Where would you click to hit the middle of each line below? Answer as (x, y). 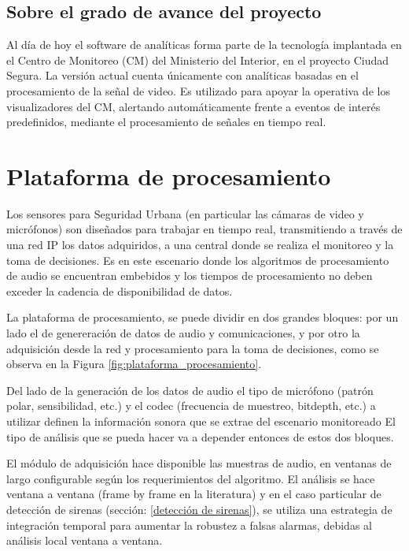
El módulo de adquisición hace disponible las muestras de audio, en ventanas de (199, 463)
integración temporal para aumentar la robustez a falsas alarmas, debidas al (189, 525)
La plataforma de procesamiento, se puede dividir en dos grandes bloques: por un (203, 317)
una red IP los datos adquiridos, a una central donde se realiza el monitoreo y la (200, 245)
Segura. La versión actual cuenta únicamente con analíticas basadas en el (182, 75)
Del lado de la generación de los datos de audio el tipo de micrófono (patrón (190, 390)
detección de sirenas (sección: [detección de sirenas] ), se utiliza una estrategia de (199, 509)
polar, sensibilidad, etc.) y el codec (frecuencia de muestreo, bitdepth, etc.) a (191, 406)
